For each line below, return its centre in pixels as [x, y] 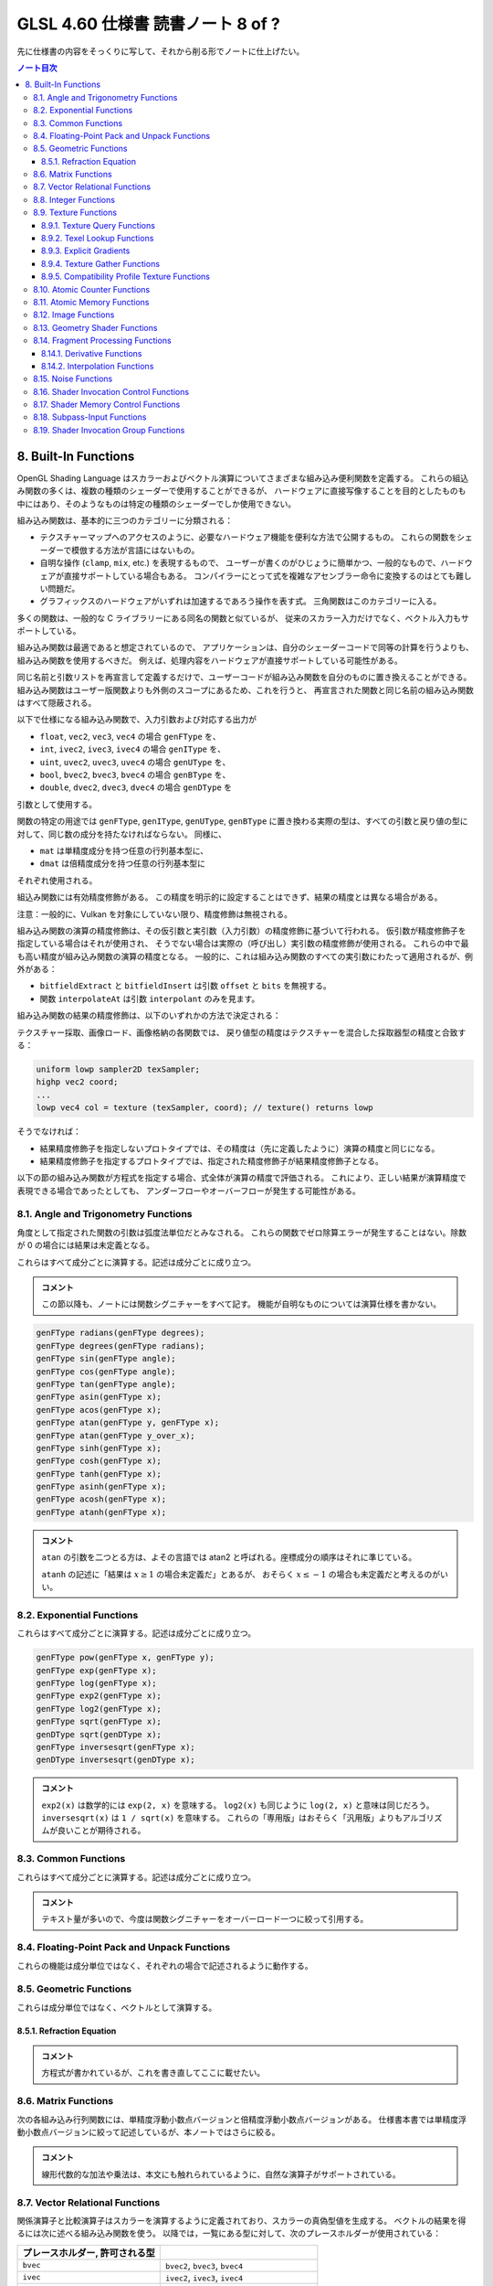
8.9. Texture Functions [75, 213]
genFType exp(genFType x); [96, 1670]
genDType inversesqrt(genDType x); [115, 1760]
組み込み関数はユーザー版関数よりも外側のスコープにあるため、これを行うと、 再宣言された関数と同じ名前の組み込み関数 [245, 689]
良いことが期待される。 [101, 1831]
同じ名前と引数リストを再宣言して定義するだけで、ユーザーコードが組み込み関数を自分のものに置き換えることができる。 [244, 678]
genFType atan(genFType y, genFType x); [127, 1423]
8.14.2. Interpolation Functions [98, 366]
